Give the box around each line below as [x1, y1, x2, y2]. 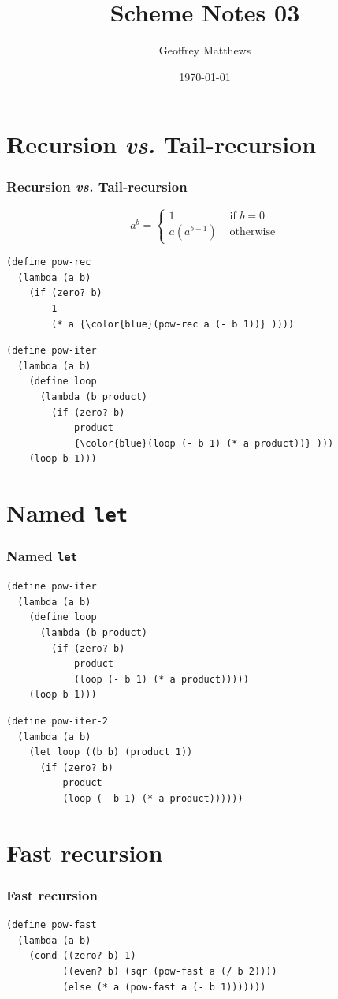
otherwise [229, 226, 276, 238]
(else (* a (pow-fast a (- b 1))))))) [62, 981, 266, 993]
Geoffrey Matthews [158, 42, 251, 58]
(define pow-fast [6, 919, 97, 931]
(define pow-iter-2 [6, 716, 108, 728]
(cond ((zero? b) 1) [28, 950, 136, 962]
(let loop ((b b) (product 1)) [28, 746, 193, 758]
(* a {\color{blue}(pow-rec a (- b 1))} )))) [51, 318, 295, 330]
